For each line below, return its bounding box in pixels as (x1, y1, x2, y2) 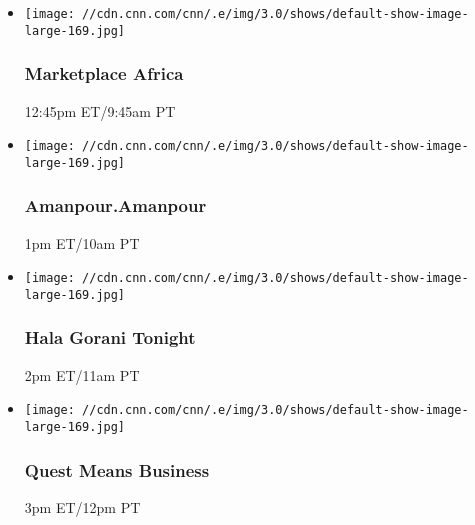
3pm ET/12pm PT (24, 496, 141, 517)
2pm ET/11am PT (24, 364, 140, 385)
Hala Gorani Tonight (24, 325, 196, 350)
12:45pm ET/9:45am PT (24, 100, 176, 121)
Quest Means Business (24, 457, 210, 482)
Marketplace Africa (24, 61, 184, 86)
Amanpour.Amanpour (24, 193, 207, 218)
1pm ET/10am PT (24, 232, 140, 253)
